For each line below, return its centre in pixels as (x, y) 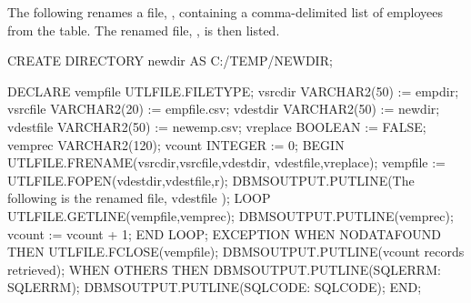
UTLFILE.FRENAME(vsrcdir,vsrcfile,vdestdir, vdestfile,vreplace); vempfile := (227, 162)
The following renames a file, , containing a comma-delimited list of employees (225, 12)
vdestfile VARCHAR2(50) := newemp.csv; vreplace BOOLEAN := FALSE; (217, 126)
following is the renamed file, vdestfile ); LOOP (139, 198)
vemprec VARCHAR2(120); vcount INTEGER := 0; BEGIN (176, 144)
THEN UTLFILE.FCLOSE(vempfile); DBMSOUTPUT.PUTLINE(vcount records (236, 252)
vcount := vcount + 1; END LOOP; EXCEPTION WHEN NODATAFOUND (225, 233)
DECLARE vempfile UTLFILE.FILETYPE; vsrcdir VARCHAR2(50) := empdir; (233, 91)
